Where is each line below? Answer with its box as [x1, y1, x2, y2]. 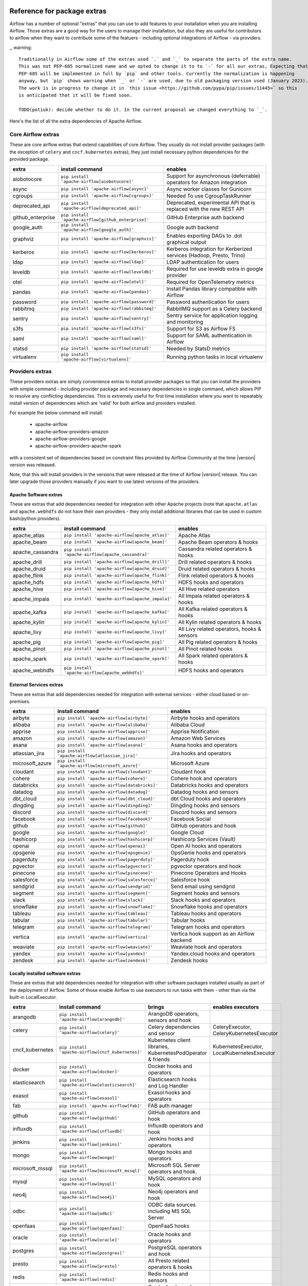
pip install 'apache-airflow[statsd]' [61, 346, 151, 351]
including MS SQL [148, 1208, 191, 1215]
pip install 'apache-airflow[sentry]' [61, 316, 151, 321]
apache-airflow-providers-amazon [35, 428, 109, 435]
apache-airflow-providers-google [35, 436, 106, 442]
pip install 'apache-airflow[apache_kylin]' [64, 619, 170, 625]
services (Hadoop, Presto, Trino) [166, 252, 245, 259]
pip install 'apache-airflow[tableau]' [57, 910, 151, 916]
